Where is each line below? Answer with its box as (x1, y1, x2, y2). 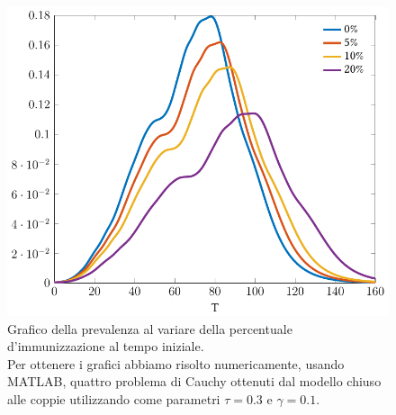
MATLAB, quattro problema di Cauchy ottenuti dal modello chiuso (7, 372, 382, 391)
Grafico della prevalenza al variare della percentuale (7, 319, 292, 338)
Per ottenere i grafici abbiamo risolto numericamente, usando (7, 354, 345, 373)
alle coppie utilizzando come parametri (7, 390, 220, 409)
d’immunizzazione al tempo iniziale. (7, 337, 204, 356)
